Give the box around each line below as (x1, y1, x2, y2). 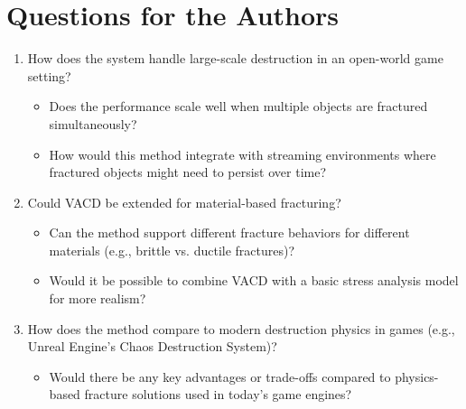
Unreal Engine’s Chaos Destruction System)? (27, 337, 277, 356)
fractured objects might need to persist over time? (49, 163, 327, 181)
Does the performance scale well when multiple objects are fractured (49, 97, 428, 116)
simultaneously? (49, 114, 137, 133)
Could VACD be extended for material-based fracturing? (27, 192, 341, 211)
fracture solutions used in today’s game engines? (84, 385, 352, 404)
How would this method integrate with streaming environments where (49, 144, 436, 163)
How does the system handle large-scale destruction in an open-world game (27, 49, 443, 68)
